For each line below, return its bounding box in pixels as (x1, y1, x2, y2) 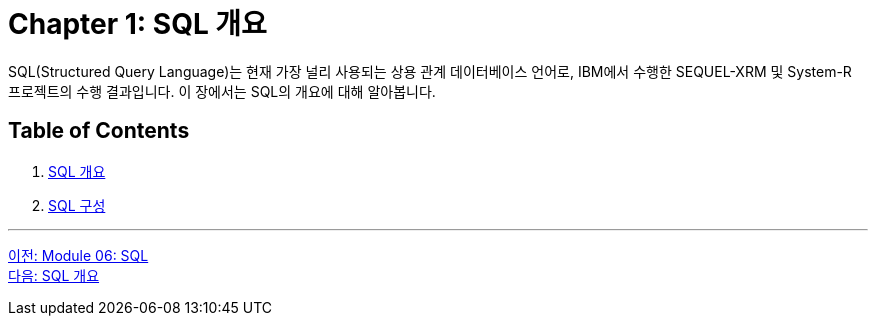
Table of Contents (8, 118, 190, 144)
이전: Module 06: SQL (8, 246, 149, 264)
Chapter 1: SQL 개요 (8, 7, 267, 41)
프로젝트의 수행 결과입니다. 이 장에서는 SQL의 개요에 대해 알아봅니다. (8, 82, 436, 100)
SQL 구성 (48, 196, 106, 214)
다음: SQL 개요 (8, 266, 100, 284)
